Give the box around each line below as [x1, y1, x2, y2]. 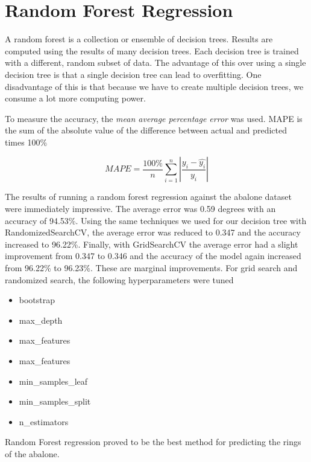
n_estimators [19, 415, 69, 428]
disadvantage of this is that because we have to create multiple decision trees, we [5, 80, 304, 92]
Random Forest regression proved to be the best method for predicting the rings [5, 435, 301, 448]
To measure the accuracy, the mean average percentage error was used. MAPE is [5, 112, 303, 124]
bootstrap [19, 294, 55, 306]
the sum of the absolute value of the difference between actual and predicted [5, 124, 287, 136]
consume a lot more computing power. [5, 92, 146, 104]
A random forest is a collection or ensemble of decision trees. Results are [5, 33, 273, 45]
